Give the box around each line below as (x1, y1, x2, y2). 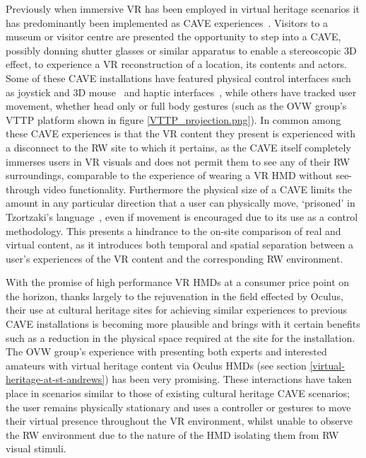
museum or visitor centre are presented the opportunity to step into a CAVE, (6, 29, 341, 44)
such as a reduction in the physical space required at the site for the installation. (6, 330, 355, 345)
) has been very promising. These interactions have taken (105, 372, 352, 387)
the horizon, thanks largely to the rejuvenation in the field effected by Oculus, (6, 288, 343, 303)
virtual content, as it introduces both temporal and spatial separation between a (6, 237, 354, 252)
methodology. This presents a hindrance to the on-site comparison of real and (6, 223, 341, 238)
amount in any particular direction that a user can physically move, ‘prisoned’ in (6, 195, 355, 210)
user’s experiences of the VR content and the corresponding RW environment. (6, 251, 343, 265)
